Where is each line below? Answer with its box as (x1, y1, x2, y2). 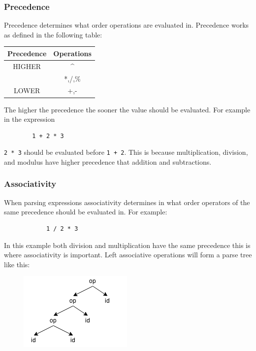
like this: (4, 259, 30, 269)
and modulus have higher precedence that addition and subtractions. (4, 156, 212, 167)
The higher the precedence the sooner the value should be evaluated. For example (4, 104, 251, 114)
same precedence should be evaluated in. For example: (4, 207, 167, 217)
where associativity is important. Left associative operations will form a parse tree (4, 249, 252, 260)
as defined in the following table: (4, 29, 102, 39)
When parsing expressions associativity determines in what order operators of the (4, 197, 250, 207)
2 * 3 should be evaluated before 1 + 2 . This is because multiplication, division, (4, 147, 248, 157)
